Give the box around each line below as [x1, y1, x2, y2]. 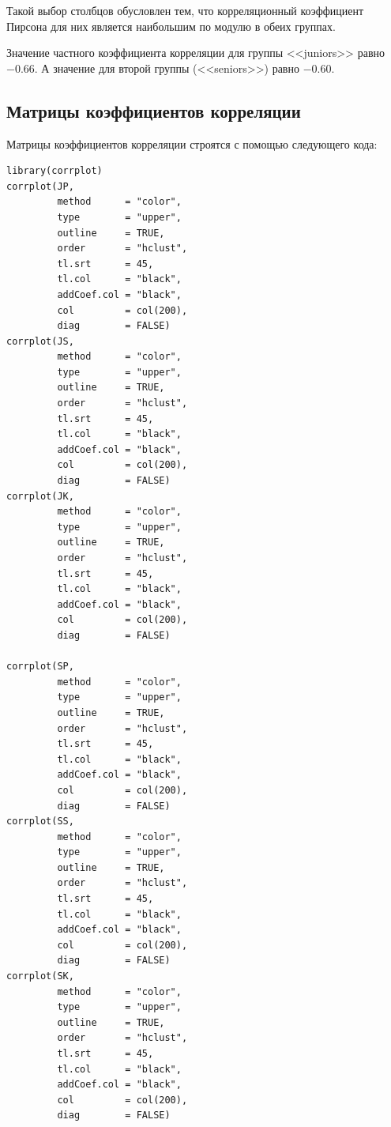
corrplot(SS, [6, 816, 74, 827]
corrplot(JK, [6, 490, 74, 502]
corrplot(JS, [6, 335, 74, 347]
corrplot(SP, [6, 661, 74, 673]
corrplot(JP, [6, 180, 74, 192]
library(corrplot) [6, 165, 103, 177]
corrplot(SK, [6, 971, 74, 982]
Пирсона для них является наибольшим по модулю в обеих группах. [6, 17, 336, 34]
